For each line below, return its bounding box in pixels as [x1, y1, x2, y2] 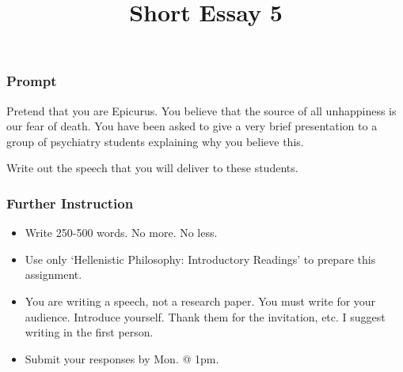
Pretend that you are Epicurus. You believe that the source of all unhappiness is [6, 102, 397, 118]
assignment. [25, 266, 82, 283]
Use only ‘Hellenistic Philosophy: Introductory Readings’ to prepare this [25, 250, 376, 267]
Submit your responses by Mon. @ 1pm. [25, 350, 219, 366]
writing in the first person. [25, 324, 154, 340]
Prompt [6, 71, 57, 91]
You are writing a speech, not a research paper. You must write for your [25, 293, 376, 310]
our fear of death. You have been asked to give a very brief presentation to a [6, 118, 378, 134]
